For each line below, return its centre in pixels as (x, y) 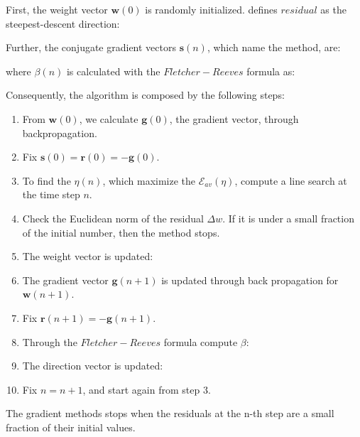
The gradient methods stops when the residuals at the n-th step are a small (170, 413)
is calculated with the (113, 71)
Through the (50, 341)
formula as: (271, 71)
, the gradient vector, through (234, 118)
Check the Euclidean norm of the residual (113, 218)
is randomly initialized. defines (211, 9)
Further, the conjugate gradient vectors (91, 47)
